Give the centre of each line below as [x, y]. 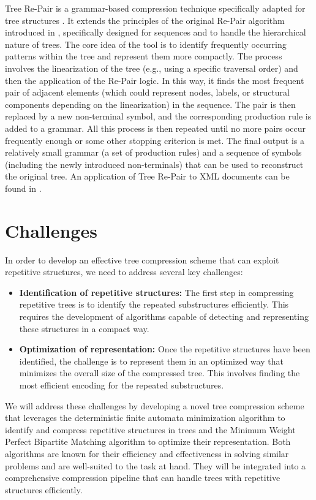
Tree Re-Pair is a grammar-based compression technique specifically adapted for [155, 8]
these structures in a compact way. [84, 328]
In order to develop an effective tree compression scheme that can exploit [142, 259]
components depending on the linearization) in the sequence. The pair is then [150, 104]
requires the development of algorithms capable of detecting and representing [164, 316]
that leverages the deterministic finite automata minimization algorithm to [145, 418]
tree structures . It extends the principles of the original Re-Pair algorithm [145, 20]
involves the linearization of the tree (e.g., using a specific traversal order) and [152, 68]
